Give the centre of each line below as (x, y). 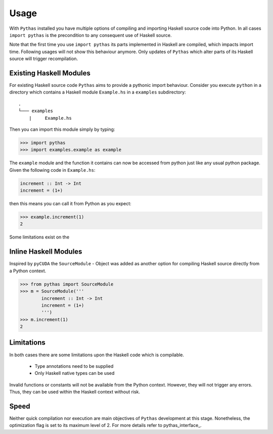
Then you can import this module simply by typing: (62, 129)
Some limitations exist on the (39, 237)
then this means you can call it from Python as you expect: (70, 204)
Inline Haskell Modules (46, 252)
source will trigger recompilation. (44, 59)
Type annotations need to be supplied (74, 366)
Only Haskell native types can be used (75, 373)
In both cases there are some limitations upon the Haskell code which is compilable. (97, 355)
